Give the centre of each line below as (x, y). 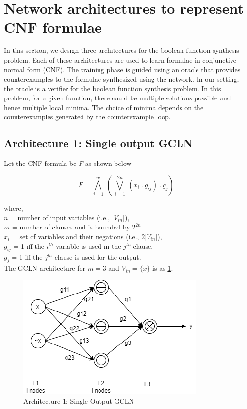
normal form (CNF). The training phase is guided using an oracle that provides (122, 69)
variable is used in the (89, 246)
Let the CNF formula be (40, 163)
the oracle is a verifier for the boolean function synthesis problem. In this (113, 88)
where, (14, 208)
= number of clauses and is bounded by (71, 227)
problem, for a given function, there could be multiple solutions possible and (117, 98)
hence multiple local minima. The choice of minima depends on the (104, 107)
